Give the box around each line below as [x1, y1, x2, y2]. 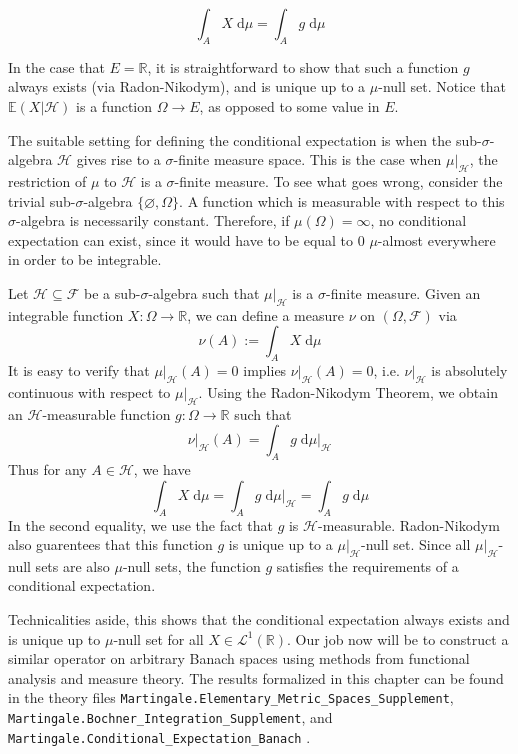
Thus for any [8, 459, 87, 480]
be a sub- [83, 282, 141, 303]
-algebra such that [148, 282, 260, 303]
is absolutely [431, 360, 508, 381]
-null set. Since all [361, 534, 471, 555]
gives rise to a [76, 149, 161, 170]
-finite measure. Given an [326, 282, 481, 303]
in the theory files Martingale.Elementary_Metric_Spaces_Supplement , [8, 687, 454, 708]
